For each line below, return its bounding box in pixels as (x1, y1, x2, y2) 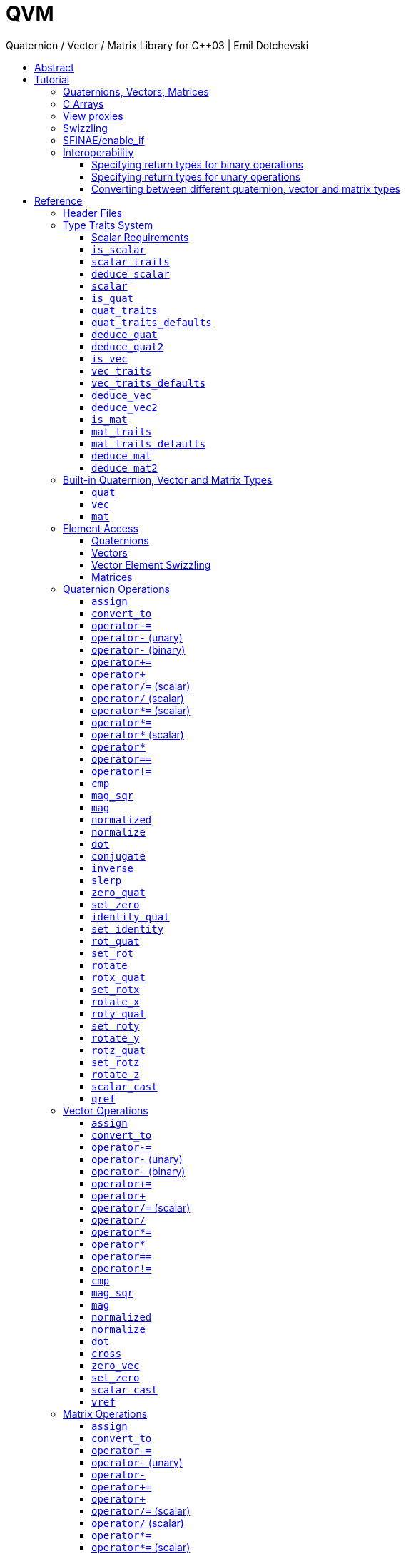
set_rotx (91, 983, 140, 995)
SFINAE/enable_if (63, 133, 145, 146)
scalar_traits (91, 255, 170, 268)
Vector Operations (63, 1104, 148, 1117)
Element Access (63, 522, 138, 534)
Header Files (63, 206, 123, 219)
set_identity (91, 923, 164, 935)
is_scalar (91, 243, 146, 255)
